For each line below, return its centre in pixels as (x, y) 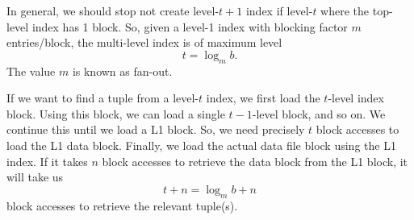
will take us (35, 177)
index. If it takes (47, 161)
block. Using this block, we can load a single (116, 113)
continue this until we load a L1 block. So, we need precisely (156, 129)
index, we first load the (263, 98)
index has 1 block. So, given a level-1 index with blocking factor (190, 26)
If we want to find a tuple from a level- (103, 98)
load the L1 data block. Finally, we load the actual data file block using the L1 (201, 145)
